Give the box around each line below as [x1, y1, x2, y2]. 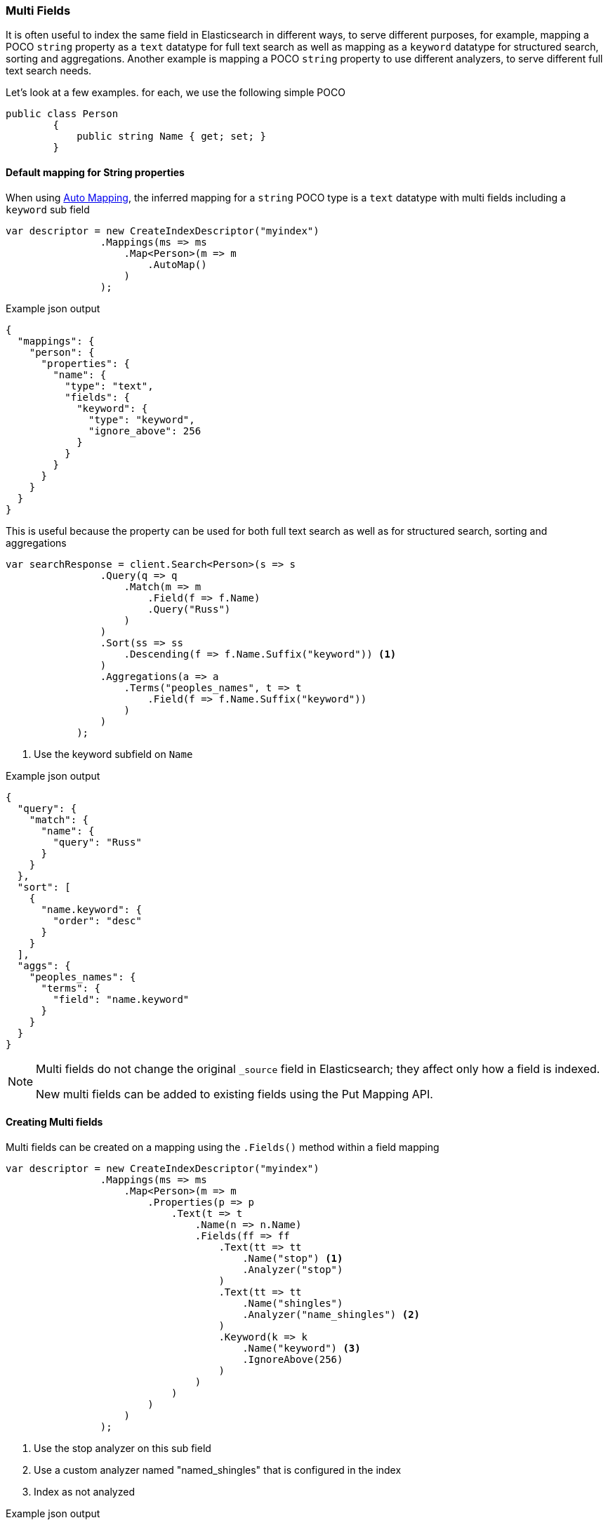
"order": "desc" [53, 914, 142, 926]
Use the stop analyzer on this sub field [34, 1441, 211, 1454]
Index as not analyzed [34, 1485, 135, 1498]
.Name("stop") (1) [242, 1252, 343, 1264]
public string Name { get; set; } [77, 131, 266, 142]
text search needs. [6, 65, 92, 77]
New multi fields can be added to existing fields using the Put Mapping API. [36, 1086, 433, 1101]
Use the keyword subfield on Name [34, 747, 193, 760]
